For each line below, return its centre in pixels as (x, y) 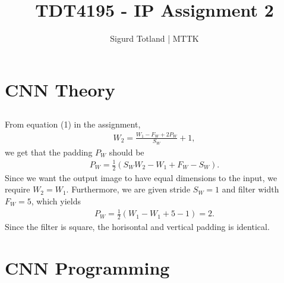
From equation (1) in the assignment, (73, 124)
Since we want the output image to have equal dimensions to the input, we (141, 177)
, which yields (56, 201)
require (18, 189)
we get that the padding (49, 152)
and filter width (250, 189)
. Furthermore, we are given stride (128, 189)
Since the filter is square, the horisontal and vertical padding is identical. (137, 226)
